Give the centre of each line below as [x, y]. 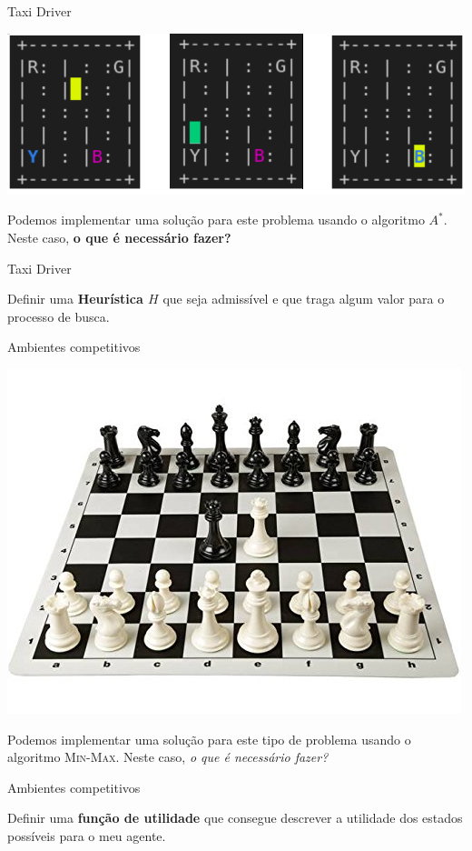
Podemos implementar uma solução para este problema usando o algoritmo [216, 220]
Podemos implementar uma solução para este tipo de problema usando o [209, 739]
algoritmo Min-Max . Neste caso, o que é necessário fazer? [168, 757]
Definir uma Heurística [75, 299]
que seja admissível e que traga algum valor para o [304, 299]
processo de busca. [59, 316]
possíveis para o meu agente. [87, 835]
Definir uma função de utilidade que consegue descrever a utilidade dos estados [235, 818]
